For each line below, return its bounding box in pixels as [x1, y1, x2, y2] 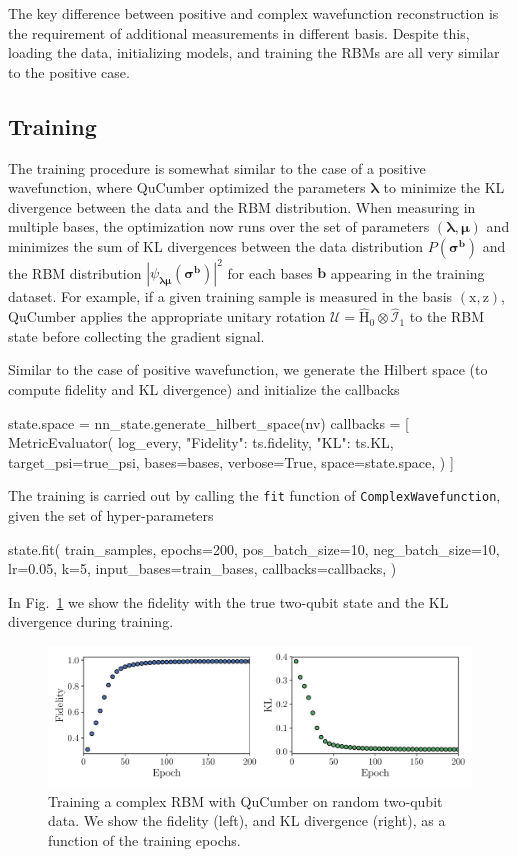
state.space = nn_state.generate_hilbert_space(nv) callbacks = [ [8, 412, 410, 433]
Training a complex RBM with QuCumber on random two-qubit [48, 790, 443, 811]
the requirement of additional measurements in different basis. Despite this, [8, 22, 470, 43]
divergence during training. [8, 611, 174, 632]
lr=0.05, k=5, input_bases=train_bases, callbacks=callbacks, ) [8, 558, 397, 579]
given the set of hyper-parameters [8, 505, 214, 526]
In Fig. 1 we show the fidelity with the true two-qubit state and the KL [8, 591, 449, 612]
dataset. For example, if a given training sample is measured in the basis [8, 286, 453, 307]
